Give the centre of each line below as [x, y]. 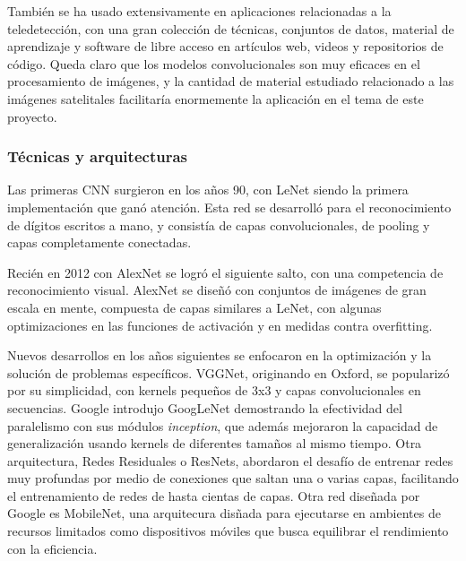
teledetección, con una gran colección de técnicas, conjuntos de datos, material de [231, 28]
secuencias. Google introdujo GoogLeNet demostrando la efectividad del [205, 407]
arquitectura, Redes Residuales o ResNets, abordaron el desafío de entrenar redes [230, 460]
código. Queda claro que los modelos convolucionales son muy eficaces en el [214, 63]
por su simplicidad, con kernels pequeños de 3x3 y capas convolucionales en [214, 390]
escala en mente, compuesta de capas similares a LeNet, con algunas [194, 307]
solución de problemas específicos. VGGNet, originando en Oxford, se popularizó [229, 372]
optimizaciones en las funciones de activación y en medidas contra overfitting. [220, 325]
